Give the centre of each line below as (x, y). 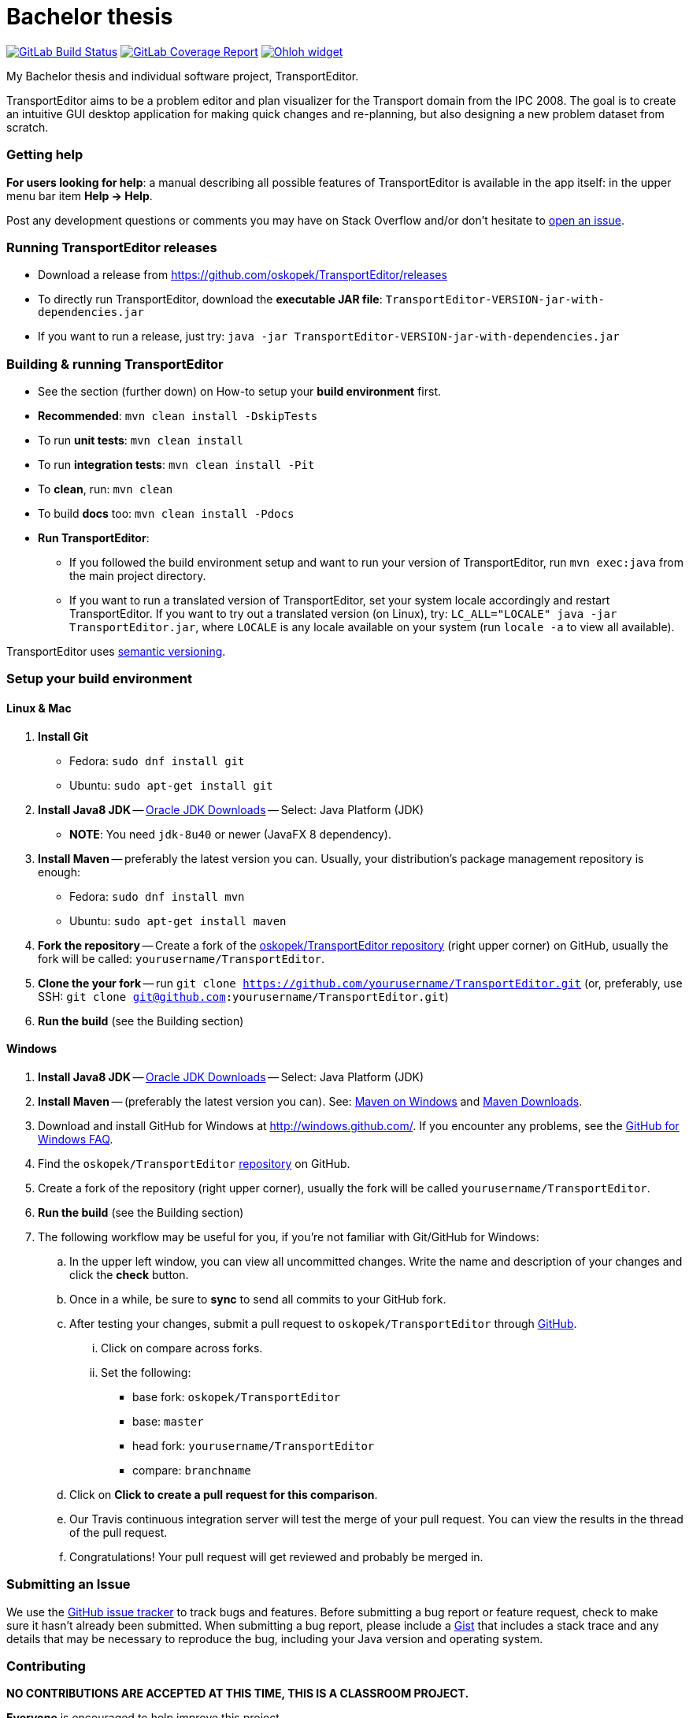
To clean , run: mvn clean (106, 489)
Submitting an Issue (69, 1584)
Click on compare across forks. (182, 1348)
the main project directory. (138, 576)
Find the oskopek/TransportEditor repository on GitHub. (194, 1163)
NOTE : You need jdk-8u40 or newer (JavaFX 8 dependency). (230, 834)
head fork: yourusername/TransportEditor (254, 1445)
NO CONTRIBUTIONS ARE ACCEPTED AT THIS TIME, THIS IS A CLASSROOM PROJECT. (238, 1694)
